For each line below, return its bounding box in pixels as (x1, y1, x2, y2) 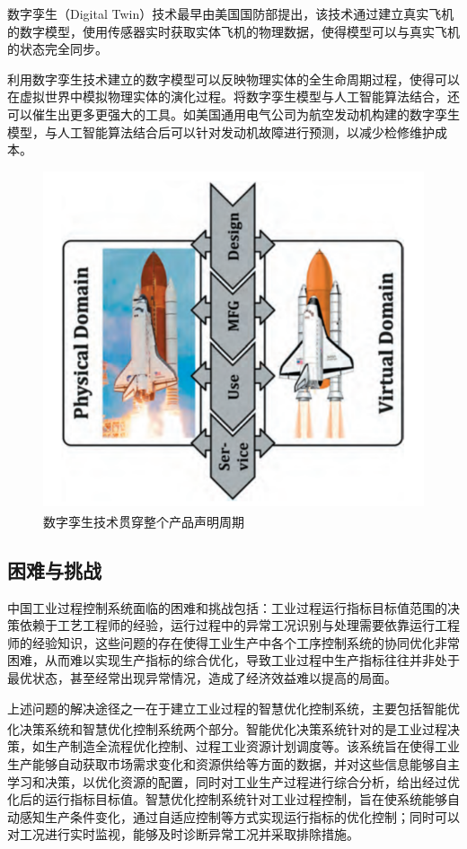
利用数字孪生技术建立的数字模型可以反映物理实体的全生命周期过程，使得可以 (7, 69, 460, 88)
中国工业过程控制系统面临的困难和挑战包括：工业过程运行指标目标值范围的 (7, 598, 447, 617)
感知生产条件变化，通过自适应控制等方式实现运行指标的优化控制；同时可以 (19, 807, 460, 826)
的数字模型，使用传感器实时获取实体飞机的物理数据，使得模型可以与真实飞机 (7, 22, 460, 40)
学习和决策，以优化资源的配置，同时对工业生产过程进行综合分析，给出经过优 (7, 772, 460, 791)
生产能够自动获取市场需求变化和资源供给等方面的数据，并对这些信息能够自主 (7, 755, 460, 774)
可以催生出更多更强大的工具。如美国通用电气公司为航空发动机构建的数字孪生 (7, 104, 460, 123)
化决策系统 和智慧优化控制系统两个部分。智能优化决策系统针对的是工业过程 (7, 719, 447, 738)
